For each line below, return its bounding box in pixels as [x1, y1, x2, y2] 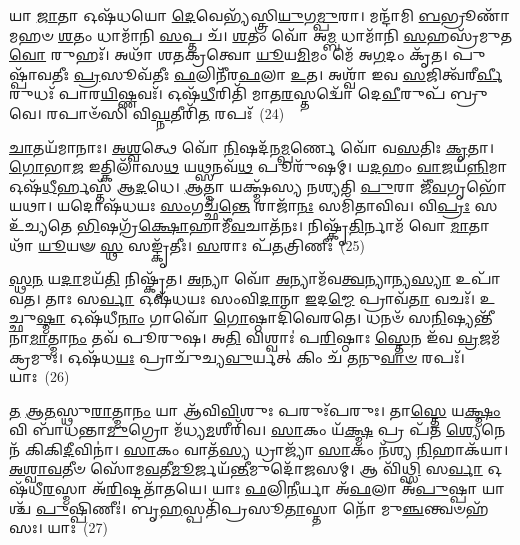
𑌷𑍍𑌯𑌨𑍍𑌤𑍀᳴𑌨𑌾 [446, 307, 493, 328]
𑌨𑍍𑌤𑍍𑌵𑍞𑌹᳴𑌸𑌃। [423, 497, 489, 518]
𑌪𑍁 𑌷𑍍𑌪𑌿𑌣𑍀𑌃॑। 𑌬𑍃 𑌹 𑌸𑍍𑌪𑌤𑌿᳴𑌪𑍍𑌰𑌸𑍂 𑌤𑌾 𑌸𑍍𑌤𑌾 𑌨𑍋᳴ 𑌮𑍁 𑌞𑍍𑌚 [35, 497, 424, 518]
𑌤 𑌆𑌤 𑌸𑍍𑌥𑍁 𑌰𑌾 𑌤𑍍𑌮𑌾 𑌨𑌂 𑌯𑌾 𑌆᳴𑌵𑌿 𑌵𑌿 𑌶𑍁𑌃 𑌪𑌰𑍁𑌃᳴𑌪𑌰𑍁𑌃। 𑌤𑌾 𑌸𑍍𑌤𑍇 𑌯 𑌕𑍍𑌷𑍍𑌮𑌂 [9, 399, 501, 420]
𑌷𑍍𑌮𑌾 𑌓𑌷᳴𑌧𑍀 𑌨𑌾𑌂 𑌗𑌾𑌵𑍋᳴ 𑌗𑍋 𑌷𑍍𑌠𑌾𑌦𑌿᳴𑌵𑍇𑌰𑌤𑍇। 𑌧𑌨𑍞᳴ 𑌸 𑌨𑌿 [36, 307, 447, 328]
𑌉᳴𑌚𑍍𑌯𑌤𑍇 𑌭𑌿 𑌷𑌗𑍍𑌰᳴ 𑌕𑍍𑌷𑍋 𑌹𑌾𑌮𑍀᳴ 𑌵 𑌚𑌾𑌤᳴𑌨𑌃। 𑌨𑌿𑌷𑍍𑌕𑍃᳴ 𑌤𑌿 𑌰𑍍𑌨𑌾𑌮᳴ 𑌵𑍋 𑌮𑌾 [9, 214, 469, 235]
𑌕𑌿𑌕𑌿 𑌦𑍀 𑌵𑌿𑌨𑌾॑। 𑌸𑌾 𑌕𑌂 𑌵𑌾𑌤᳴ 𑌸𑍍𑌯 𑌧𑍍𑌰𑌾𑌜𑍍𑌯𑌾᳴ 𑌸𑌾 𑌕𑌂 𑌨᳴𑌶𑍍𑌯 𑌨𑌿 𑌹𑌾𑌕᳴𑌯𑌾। [24, 438, 509, 459]
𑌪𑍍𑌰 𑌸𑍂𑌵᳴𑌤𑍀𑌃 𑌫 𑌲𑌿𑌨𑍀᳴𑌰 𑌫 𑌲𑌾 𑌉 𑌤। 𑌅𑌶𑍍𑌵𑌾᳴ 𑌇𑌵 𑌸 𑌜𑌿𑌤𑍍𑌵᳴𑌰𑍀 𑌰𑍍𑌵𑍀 [73, 63, 503, 84]
